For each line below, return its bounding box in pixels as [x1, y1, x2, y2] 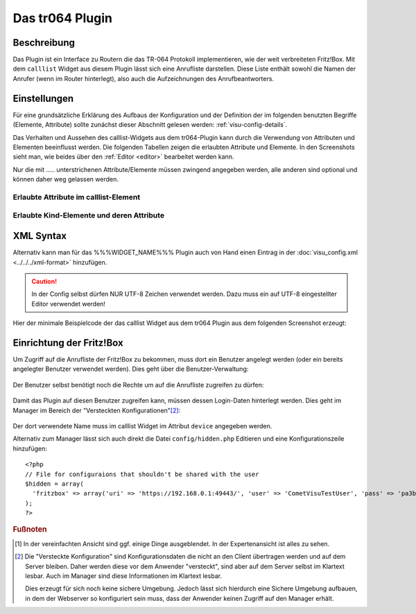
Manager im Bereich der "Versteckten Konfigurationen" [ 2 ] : [12, 406, 181, 414]
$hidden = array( [25, 480, 84, 488]
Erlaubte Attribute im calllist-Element [12, 192, 141, 202]
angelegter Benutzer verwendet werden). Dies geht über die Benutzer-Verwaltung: [12, 365, 249, 374]
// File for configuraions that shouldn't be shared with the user [25, 470, 259, 478]
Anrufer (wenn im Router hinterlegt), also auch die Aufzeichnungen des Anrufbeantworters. [12, 74, 274, 82]
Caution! [31, 277, 58, 286]
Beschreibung [12, 37, 76, 49]
